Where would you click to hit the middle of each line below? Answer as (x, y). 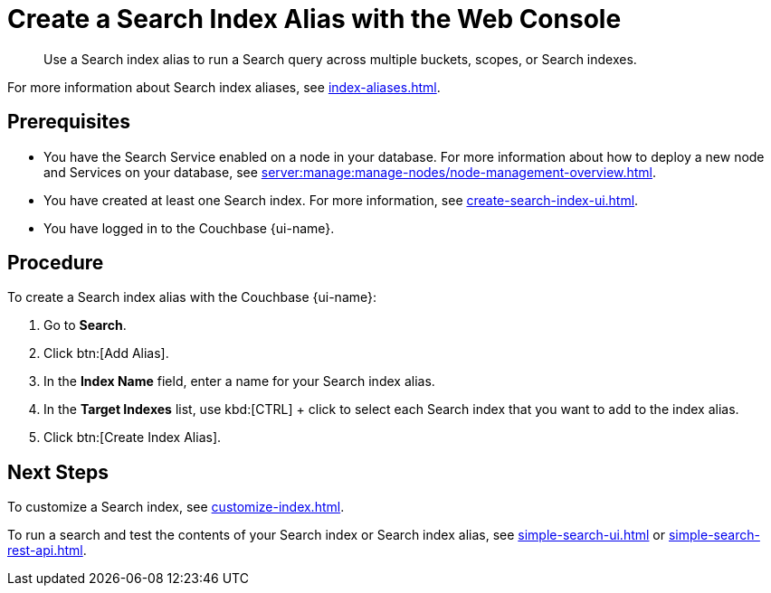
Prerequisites (69, 122)
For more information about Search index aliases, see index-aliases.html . (224, 87)
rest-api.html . (47, 551)
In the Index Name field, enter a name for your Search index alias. (239, 381)
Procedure (56, 263)
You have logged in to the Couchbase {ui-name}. (189, 228)
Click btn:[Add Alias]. (106, 353)
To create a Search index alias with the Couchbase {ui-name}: (192, 297)
